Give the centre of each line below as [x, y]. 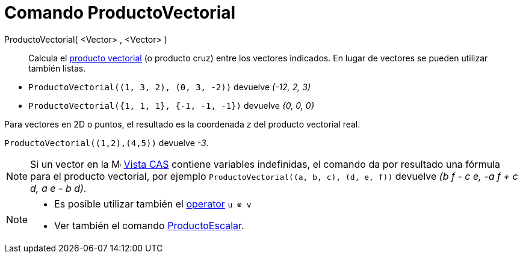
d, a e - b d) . [58, 188]
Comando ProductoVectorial [120, 13]
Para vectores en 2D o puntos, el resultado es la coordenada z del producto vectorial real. [182, 124]
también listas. [57, 68]
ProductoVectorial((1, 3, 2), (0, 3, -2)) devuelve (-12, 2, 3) [170, 87]
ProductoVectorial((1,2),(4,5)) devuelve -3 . [107, 143]
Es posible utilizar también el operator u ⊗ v [153, 204]
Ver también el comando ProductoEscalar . [149, 225]
